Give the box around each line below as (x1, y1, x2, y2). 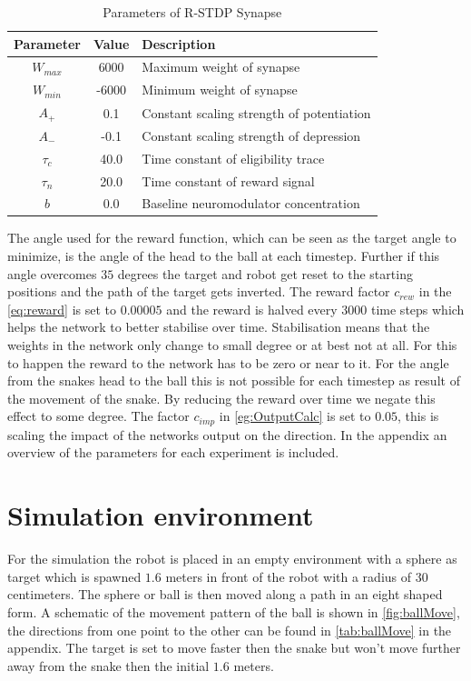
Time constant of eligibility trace (142, 148, 325, 167)
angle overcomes (7, 264, 97, 283)
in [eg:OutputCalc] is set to (219, 406, 371, 426)
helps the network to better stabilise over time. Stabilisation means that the (7, 317, 430, 336)
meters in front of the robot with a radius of (165, 566, 412, 586)
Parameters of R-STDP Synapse (103, 3, 282, 21)
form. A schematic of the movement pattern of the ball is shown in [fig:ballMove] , (7, 602, 460, 621)
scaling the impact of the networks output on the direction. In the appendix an (7, 425, 447, 444)
